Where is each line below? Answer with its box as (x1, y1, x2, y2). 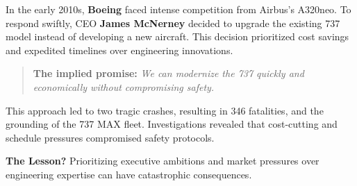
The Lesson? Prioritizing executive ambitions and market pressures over (6, 153, 319, 168)
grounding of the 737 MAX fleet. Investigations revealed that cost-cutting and (6, 117, 338, 131)
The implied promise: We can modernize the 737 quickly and (33, 66, 304, 81)
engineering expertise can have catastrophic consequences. (6, 167, 252, 181)
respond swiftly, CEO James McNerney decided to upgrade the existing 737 (6, 15, 340, 30)
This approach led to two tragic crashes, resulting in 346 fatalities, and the (6, 103, 324, 117)
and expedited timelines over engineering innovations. (6, 42, 233, 57)
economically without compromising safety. (33, 79, 215, 94)
